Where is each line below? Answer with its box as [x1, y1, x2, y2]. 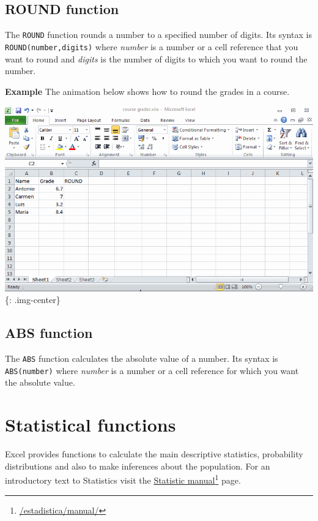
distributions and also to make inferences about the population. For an [5, 459, 270, 472]
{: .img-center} [5, 293, 61, 306]
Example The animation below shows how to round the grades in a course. [5, 84, 290, 97]
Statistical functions [5, 412, 176, 437]
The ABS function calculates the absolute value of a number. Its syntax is [5, 352, 278, 365]
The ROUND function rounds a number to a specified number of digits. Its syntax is [5, 28, 312, 41]
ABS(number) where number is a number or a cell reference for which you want [5, 364, 299, 377]
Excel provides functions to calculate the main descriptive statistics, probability [5, 448, 303, 460]
